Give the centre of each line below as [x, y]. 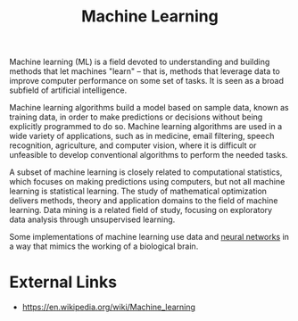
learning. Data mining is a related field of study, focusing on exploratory [141, 210]
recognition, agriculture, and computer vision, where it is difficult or [133, 145]
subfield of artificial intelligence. [68, 90]
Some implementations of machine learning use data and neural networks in [149, 237]
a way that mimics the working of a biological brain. [104, 246]
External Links [63, 282]
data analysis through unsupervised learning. [92, 219]
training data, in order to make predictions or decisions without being [136, 117]
